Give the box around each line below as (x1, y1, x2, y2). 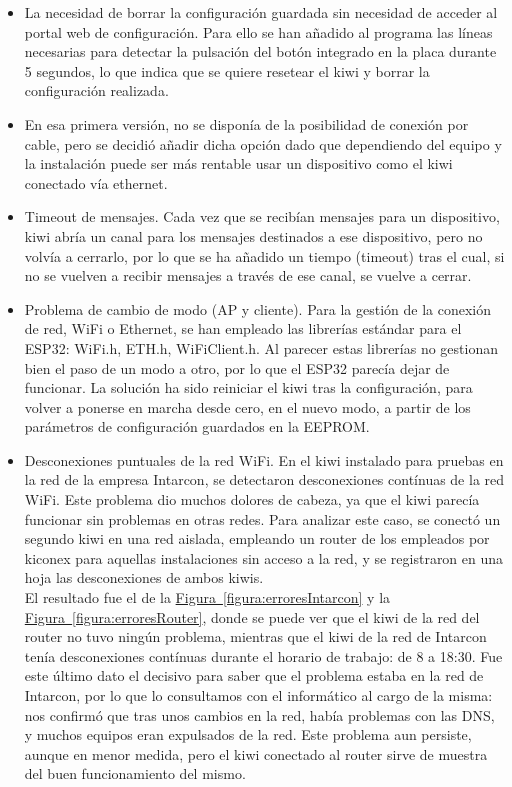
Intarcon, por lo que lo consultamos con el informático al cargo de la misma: (24, 685, 493, 705)
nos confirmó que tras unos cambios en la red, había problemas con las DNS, (24, 704, 495, 725)
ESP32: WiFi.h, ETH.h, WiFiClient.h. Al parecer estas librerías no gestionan (24, 337, 499, 358)
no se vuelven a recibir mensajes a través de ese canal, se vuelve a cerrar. (24, 265, 472, 286)
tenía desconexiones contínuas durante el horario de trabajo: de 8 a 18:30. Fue (24, 645, 503, 666)
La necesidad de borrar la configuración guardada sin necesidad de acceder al (24, 2, 498, 22)
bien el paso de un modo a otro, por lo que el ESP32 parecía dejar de (24, 357, 450, 378)
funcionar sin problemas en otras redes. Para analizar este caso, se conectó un (24, 508, 501, 529)
